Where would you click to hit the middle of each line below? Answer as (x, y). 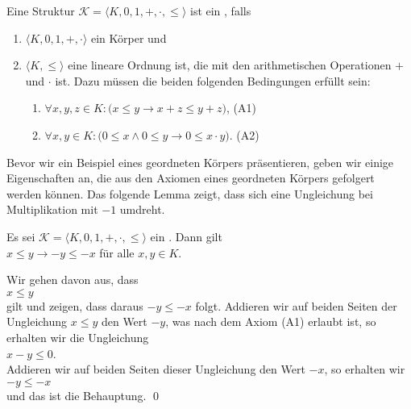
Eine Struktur (41, 10)
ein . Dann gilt (186, 236)
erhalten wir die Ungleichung (78, 337)
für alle (117, 252)
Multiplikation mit (52, 209)
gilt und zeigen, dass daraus (75, 305)
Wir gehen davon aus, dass (73, 280)
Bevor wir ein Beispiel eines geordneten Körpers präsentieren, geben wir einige (200, 162)
